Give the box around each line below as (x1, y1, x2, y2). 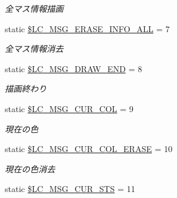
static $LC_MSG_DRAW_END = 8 (5, 62, 142, 75)
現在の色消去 (5, 162, 55, 175)
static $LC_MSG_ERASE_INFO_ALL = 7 (5, 22, 170, 35)
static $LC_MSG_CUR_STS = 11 (5, 182, 135, 195)
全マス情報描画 (5, 2, 63, 14)
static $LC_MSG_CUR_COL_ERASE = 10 (5, 143, 173, 155)
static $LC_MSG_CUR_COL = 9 (5, 102, 134, 115)
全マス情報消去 (5, 42, 63, 55)
